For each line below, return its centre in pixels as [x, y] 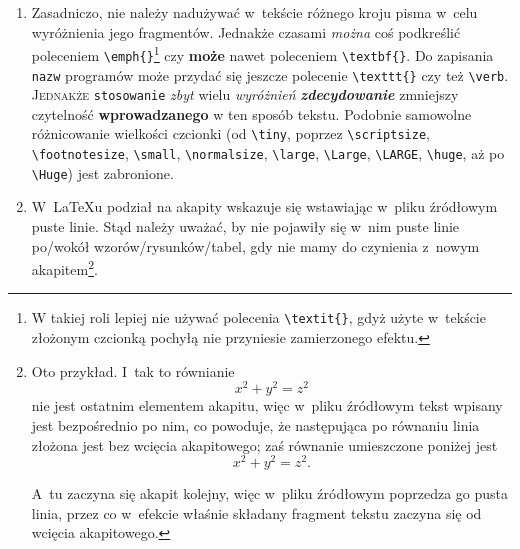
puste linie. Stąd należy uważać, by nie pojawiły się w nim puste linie [245, 225]
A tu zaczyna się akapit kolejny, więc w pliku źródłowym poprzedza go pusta [270, 493]
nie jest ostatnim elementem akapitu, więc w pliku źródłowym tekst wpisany [267, 405]
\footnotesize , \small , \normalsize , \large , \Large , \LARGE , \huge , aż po [268, 153]
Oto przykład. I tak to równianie [133, 370]
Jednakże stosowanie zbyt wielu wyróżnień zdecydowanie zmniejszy [245, 94]
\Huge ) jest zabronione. [102, 172]
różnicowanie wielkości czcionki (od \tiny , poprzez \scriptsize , [230, 133]
